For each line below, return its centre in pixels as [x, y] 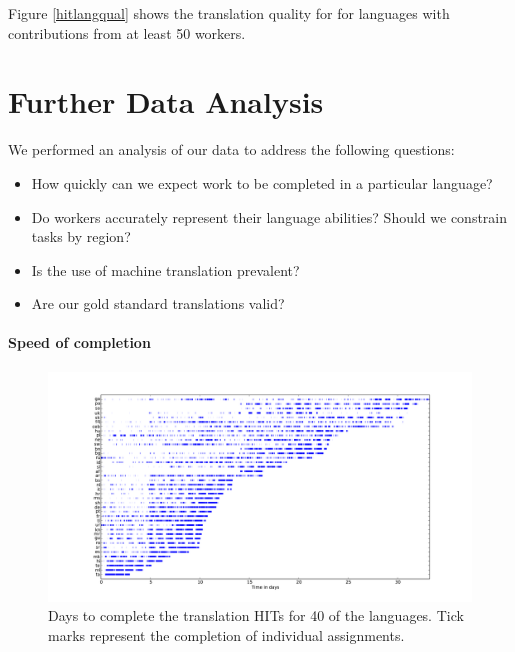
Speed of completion [79, 342]
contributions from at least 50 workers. [127, 32]
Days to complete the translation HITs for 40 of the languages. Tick [256, 615]
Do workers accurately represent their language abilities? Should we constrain [269, 216]
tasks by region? [81, 236]
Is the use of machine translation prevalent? [165, 269]
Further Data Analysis [166, 101]
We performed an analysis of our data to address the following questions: [231, 149]
